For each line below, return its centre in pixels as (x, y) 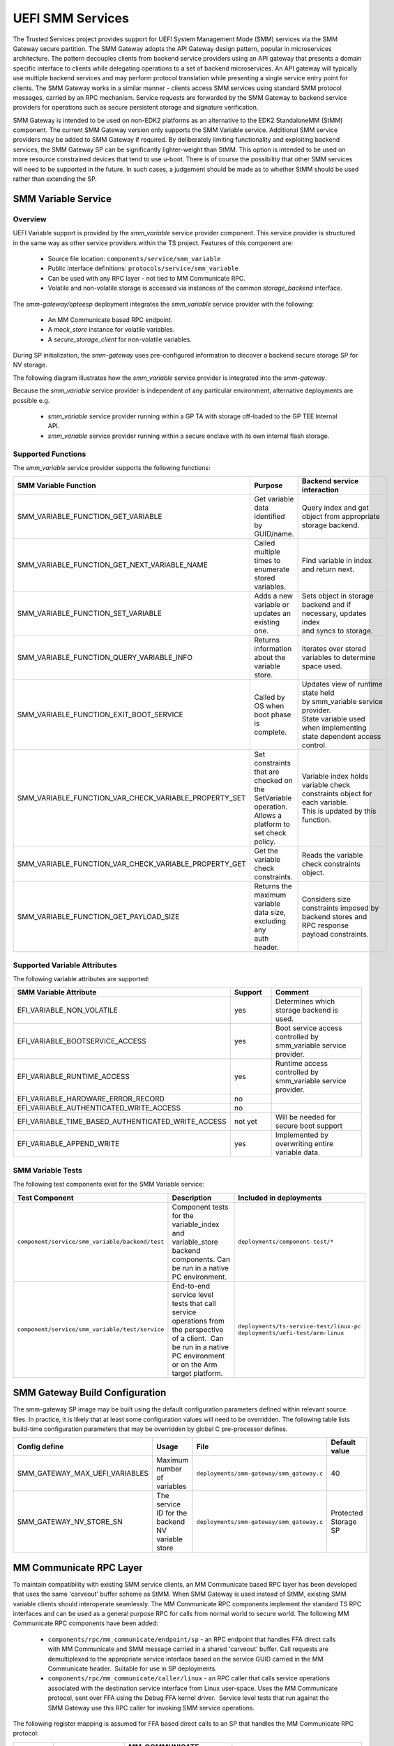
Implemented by (302, 1135)
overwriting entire (305, 1144)
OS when (269, 706)
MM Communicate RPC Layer (78, 1568)
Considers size (326, 900)
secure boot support (309, 1126)
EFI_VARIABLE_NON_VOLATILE (67, 1011)
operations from (198, 1321)
